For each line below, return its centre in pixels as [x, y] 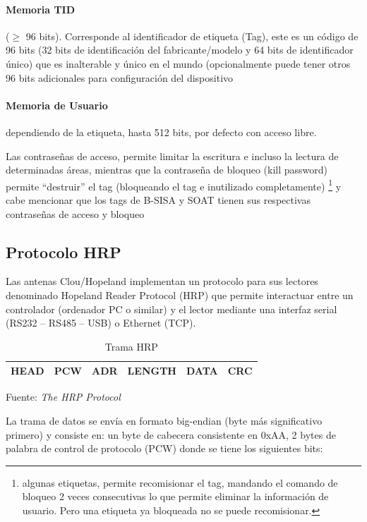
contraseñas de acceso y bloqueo [75, 213]
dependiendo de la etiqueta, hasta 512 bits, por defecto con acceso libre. [161, 132]
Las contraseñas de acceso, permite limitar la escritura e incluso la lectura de [172, 156]
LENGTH [152, 371]
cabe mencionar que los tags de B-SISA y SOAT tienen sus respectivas [158, 200]
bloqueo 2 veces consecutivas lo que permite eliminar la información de [175, 496]
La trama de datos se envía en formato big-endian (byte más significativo [164, 421]
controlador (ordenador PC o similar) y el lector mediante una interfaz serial [172, 309]
